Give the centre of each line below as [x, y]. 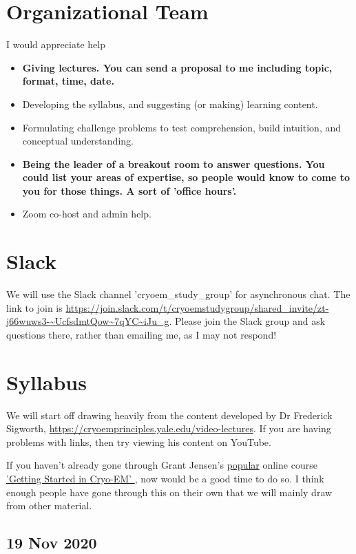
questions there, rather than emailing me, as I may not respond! [142, 334]
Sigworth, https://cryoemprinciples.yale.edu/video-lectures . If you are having [169, 428]
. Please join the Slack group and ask [247, 321]
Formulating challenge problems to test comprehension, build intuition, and [182, 127]
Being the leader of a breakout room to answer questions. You [174, 163]
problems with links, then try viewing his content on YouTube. [139, 441]
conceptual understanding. [78, 141]
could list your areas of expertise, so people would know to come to [186, 177]
